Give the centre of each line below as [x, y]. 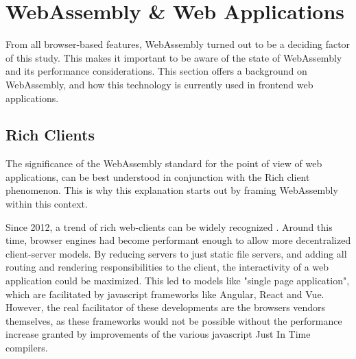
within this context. [47, 204]
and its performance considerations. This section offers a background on [156, 71]
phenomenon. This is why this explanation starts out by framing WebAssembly [172, 190]
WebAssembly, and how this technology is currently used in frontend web [159, 84]
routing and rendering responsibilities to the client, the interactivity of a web [167, 267]
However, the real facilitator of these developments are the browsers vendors [166, 307]
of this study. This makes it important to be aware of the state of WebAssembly [174, 57]
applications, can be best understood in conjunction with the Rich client [158, 176]
